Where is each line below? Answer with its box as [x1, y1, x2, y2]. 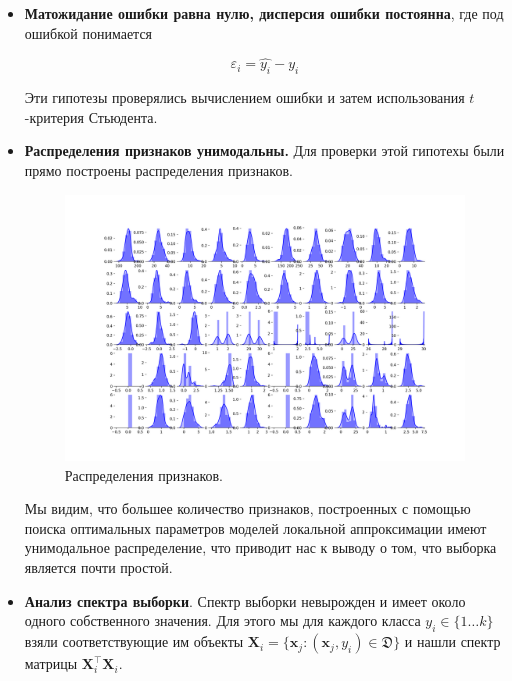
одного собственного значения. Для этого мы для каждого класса [24, 610, 421, 631]
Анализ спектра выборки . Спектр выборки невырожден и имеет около [24, 590, 466, 611]
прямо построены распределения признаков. [24, 159, 293, 180]
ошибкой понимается [24, 22, 153, 43]
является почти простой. [24, 557, 173, 578]
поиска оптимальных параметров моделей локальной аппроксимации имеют [24, 517, 487, 538]
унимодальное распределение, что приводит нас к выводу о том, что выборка [24, 537, 497, 558]
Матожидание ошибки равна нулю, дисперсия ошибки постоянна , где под [24, 3, 504, 23]
